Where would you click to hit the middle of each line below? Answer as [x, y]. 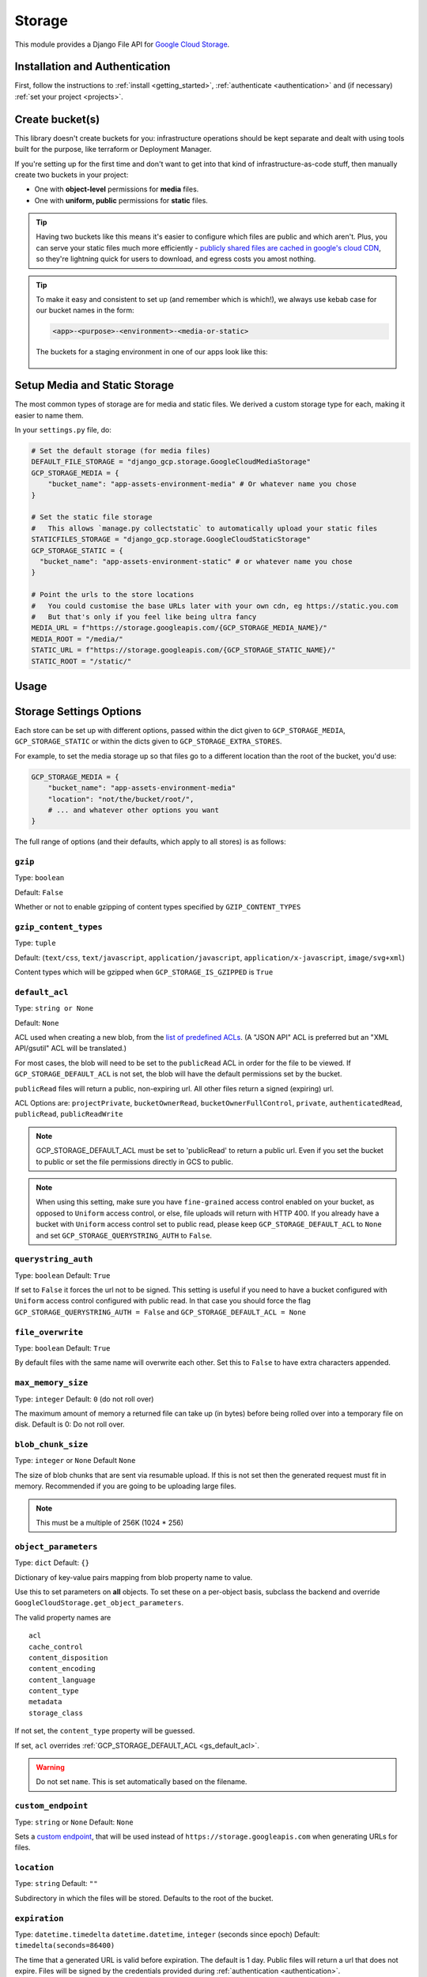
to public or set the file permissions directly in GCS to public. [134, 1162]
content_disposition [68, 1658]
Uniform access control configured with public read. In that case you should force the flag [163, 1301]
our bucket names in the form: [85, 310]
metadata [45, 1702]
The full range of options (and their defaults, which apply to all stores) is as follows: [150, 841]
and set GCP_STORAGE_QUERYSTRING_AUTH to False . [124, 1235]
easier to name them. [49, 415]
